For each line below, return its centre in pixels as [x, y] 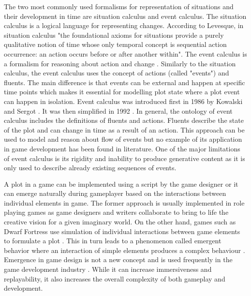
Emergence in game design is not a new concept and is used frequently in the [118, 259]
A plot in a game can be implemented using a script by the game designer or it [121, 184]
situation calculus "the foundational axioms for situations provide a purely [114, 35]
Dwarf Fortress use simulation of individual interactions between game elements [122, 231]
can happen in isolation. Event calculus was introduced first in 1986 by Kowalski [123, 101]
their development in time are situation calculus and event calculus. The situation [125, 16]
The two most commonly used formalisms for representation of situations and [119, 6]
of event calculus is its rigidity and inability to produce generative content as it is [125, 158]
